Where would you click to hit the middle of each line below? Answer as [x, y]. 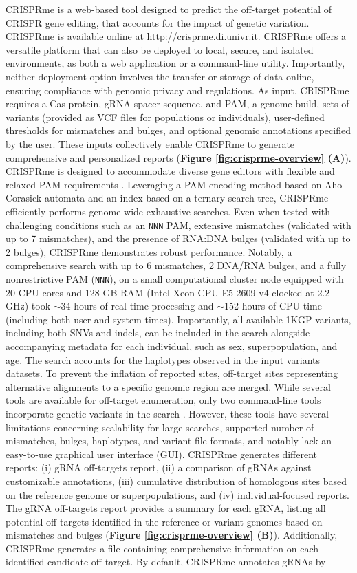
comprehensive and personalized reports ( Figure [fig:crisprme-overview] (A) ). [178, 157]
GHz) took [28, 306]
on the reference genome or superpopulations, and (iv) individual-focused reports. [177, 494]
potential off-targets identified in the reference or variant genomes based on [164, 521]
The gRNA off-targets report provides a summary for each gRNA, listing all [166, 508]
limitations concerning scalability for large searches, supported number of [160, 427]
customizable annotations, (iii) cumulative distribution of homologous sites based [176, 480]
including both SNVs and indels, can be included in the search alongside [158, 333]
